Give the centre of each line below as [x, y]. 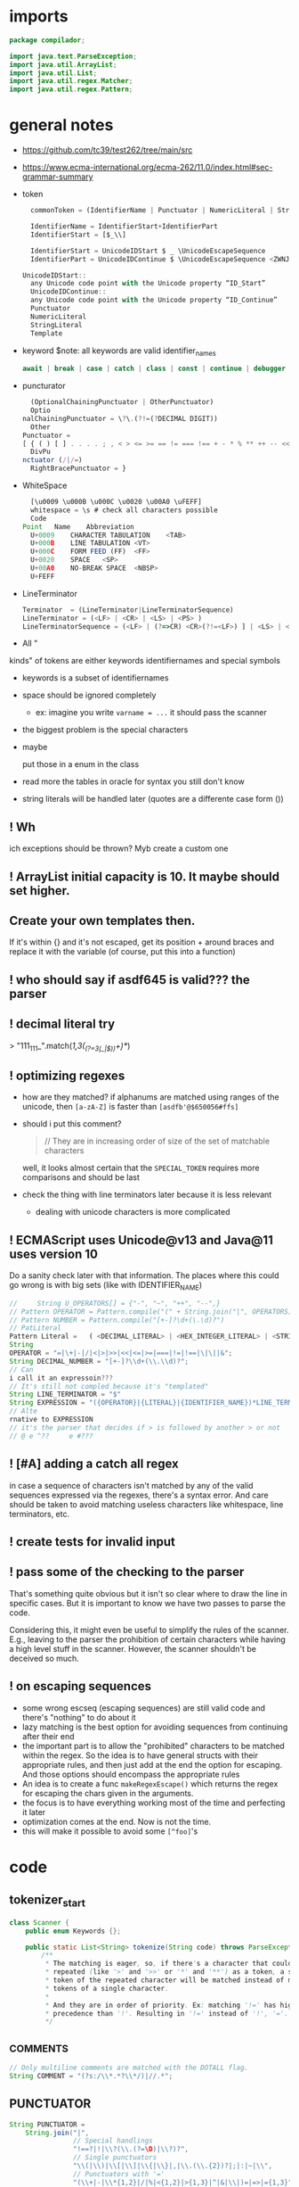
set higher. [40, 891]
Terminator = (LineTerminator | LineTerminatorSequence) [128, 610]
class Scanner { [39, 1923]
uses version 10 [53, 1254]
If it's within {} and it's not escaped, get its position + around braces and [141, 942]
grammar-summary [57, 177]
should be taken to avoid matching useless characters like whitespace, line [146, 1504]
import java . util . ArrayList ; [63, 64]
